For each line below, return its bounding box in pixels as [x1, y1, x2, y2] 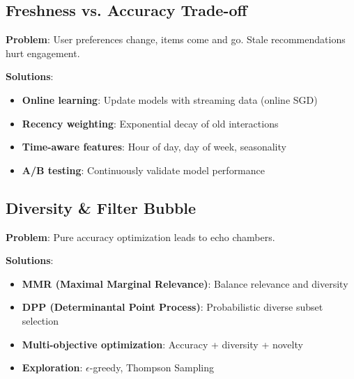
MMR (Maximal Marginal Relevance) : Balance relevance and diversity [22, 276, 348, 291]
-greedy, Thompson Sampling [89, 360, 215, 375]
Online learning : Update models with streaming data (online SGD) [22, 92, 318, 107]
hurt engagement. [6, 45, 80, 60]
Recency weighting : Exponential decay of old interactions [22, 116, 279, 130]
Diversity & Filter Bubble [6, 196, 197, 218]
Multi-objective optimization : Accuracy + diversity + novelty [22, 337, 303, 351]
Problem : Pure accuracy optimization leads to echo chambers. [6, 229, 275, 244]
